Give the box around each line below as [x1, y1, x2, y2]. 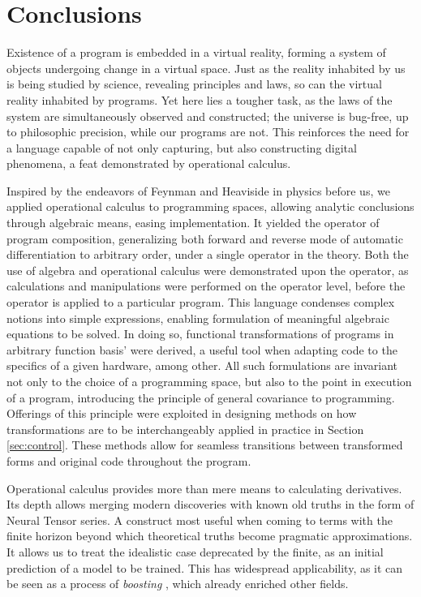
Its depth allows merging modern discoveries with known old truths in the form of [6, 496, 415, 513]
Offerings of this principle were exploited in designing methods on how [6, 405, 357, 422]
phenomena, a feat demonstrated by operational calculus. [6, 155, 291, 172]
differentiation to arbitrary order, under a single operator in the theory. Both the [6, 246, 409, 263]
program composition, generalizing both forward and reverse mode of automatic [6, 230, 403, 247]
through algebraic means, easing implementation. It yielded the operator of [6, 214, 380, 231]
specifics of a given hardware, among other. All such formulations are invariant [6, 357, 397, 374]
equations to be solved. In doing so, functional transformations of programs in [6, 325, 394, 342]
